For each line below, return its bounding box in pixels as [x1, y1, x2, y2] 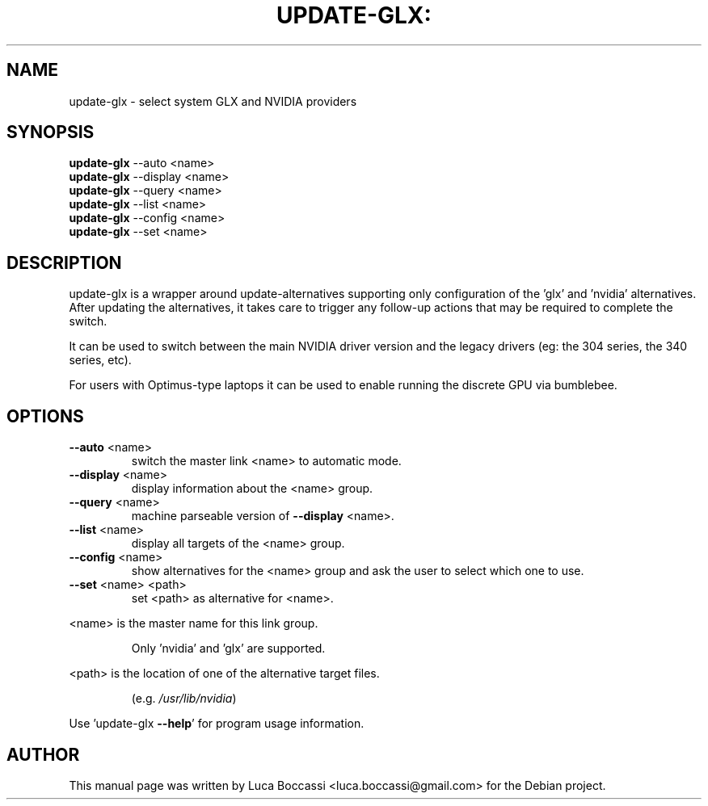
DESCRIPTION [6, 252, 122, 273]
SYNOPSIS [6, 122, 95, 143]
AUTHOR [6, 744, 80, 765]
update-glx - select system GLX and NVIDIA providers [69, 94, 357, 108]
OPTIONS [6, 405, 84, 426]
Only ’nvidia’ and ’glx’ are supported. [131, 641, 326, 656]
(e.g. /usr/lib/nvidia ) [131, 691, 237, 706]
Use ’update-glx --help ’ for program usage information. [69, 716, 365, 731]
